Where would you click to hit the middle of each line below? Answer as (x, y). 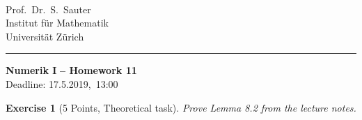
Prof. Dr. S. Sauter (48, 9)
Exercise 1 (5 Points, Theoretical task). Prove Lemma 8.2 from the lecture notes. (181, 107)
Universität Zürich (45, 36)
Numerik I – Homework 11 (71, 70)
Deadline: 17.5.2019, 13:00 (62, 83)
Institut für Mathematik (57, 23)
